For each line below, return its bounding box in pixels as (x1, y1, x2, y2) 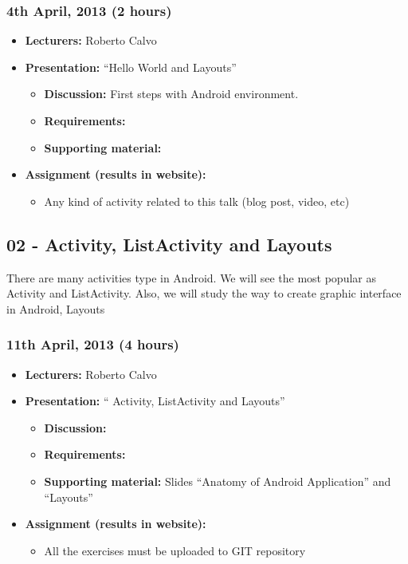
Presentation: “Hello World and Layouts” (25, 58, 237, 75)
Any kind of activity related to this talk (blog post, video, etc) (44, 192, 350, 209)
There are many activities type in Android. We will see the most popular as (6, 269, 377, 286)
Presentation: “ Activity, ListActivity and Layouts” (25, 392, 285, 409)
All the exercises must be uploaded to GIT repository (44, 542, 306, 558)
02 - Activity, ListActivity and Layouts (6, 231, 332, 256)
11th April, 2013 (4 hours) (6, 334, 179, 354)
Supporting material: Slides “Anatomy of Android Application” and (44, 472, 391, 489)
